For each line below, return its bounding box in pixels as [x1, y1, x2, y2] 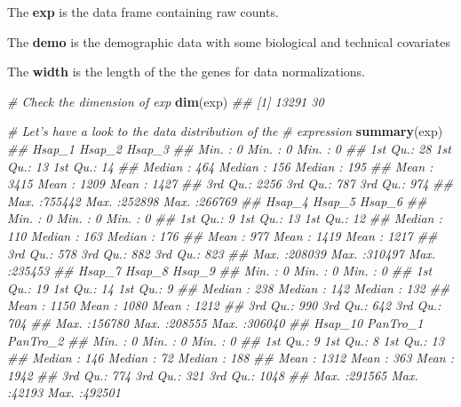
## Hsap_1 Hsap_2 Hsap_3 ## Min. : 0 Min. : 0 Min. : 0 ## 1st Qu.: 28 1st [7, 139, 451, 157]
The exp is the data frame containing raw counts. [7, 3, 279, 20]
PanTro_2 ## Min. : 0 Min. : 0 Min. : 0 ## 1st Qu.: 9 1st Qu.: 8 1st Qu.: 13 [7, 331, 444, 349]
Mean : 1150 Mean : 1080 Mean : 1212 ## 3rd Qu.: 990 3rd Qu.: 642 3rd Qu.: [7, 296, 441, 315]
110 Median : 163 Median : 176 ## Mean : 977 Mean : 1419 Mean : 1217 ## [7, 226, 438, 244]
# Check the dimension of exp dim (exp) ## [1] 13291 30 [7, 92, 324, 110]
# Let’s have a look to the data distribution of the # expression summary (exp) [7, 122, 443, 140]
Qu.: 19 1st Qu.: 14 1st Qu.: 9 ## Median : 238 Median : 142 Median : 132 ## [7, 278, 450, 297]
